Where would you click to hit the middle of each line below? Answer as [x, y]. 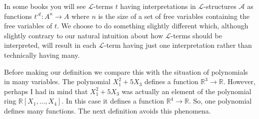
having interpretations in [158, 6]
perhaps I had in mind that [46, 91]
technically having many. [42, 55]
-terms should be [196, 35]
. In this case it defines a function [113, 101]
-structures [220, 6]
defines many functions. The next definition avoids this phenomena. [107, 110]
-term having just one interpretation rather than [178, 45]
